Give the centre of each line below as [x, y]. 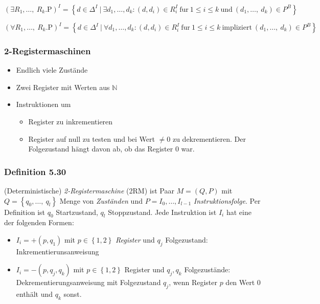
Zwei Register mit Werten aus [63, 87]
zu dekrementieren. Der [209, 138]
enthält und [34, 294]
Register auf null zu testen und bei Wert [92, 138]
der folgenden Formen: [39, 222]
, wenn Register [193, 282]
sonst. [73, 294]
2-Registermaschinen [48, 50]
